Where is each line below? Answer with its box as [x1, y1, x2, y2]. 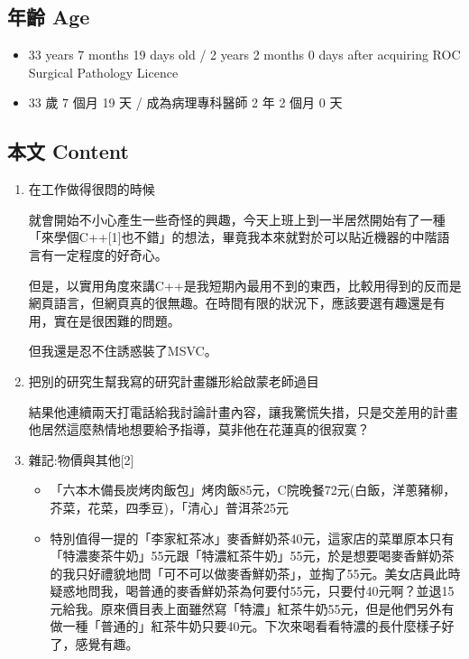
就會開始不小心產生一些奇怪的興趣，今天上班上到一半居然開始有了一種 [28, 209, 446, 228]
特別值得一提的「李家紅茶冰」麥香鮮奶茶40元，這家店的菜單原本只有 [50, 528, 455, 547]
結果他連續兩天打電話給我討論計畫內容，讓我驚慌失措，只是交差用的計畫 [28, 402, 458, 421]
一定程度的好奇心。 [53, 245, 168, 264]
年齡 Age [7, 3, 90, 31]
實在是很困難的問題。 [53, 311, 180, 329]
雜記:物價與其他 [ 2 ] [28, 450, 134, 469]
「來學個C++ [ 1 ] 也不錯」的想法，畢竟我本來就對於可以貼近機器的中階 [28, 227, 437, 246]
